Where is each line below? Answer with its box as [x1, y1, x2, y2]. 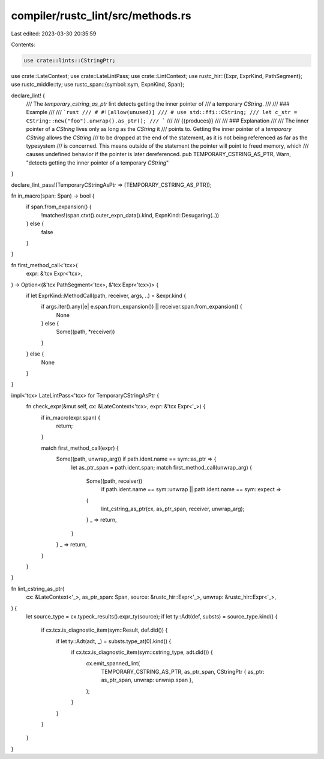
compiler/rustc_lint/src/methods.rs [11, 9, 191, 22]
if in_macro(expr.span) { [41, 414, 101, 421]
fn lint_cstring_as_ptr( [11, 585, 65, 592]
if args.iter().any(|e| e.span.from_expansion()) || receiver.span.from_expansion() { [41, 303, 242, 310]
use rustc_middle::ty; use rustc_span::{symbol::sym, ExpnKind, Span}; [11, 81, 185, 88]
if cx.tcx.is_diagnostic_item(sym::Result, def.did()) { [41, 626, 168, 634]
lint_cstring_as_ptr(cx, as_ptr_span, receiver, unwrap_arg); [101, 505, 245, 513]
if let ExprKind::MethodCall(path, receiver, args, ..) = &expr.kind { [26, 292, 186, 299]
